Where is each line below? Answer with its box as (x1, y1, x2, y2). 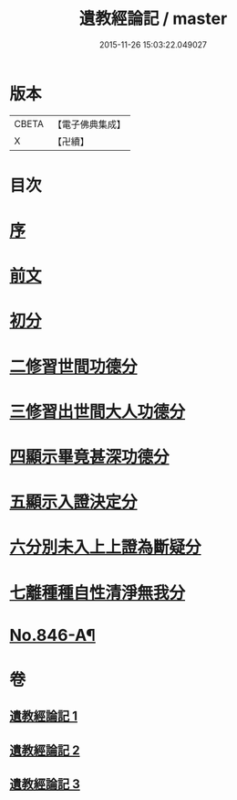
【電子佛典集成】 (52, 118, 126, 131)
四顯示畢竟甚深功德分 (9, 447, 170, 467)
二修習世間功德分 (9, 356, 139, 377)
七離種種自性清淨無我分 (9, 582, 186, 603)
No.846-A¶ (9, 624, 96, 645)
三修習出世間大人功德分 (9, 401, 186, 421)
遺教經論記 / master (78, 8, 228, 29)
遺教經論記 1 (9, 709, 78, 724)
